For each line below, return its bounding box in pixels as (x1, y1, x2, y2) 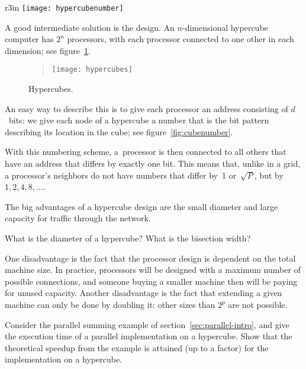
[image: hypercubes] (51, 65, 133, 74)
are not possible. (228, 298, 288, 310)
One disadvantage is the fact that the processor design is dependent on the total (5, 252, 296, 264)
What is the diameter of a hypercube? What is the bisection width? (5, 232, 251, 244)
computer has (5, 33, 54, 45)
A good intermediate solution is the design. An (5, 21, 175, 33)
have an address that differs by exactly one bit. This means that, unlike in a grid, (5, 157, 301, 170)
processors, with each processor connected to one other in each (67, 33, 294, 45)
